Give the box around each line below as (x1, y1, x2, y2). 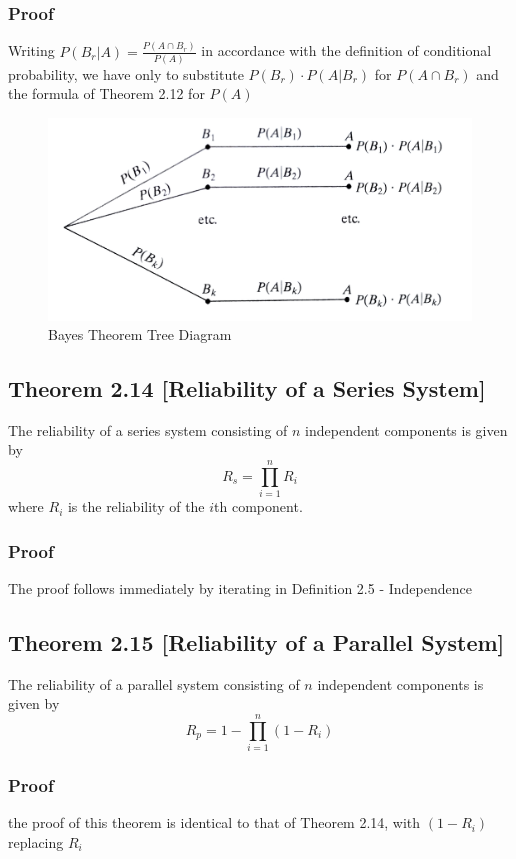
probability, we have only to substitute (8, 63, 244, 84)
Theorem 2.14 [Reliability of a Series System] (8, 373, 486, 404)
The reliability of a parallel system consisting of (8, 673, 300, 694)
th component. (214, 496, 303, 517)
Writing (8, 40, 55, 61)
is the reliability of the (67, 496, 205, 517)
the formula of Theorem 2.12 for (8, 83, 205, 104)
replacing (8, 831, 64, 852)
